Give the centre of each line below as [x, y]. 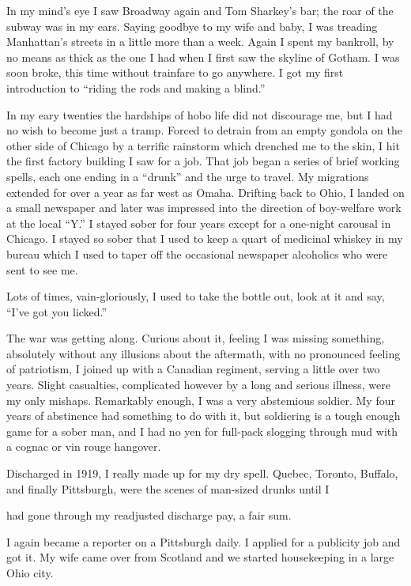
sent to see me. [42, 269]
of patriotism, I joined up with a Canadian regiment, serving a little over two [193, 369]
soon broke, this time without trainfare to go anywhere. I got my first [175, 72]
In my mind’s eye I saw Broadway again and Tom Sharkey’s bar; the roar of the [200, 10]
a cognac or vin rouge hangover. [84, 446]
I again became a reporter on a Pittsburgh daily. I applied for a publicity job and [204, 541]
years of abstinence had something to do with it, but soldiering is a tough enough [204, 416]
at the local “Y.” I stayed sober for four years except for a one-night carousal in [199, 223]
